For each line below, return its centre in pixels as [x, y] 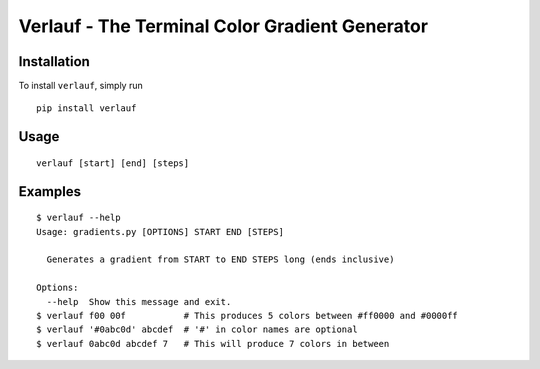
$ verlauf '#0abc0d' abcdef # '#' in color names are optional [197, 329]
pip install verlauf [86, 108]
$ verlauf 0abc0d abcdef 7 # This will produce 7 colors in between [213, 343]
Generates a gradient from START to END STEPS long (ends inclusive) [220, 259]
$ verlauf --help [78, 218]
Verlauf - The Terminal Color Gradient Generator [223, 26]
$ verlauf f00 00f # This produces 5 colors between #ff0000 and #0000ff [247, 315]
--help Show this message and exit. [139, 301]
